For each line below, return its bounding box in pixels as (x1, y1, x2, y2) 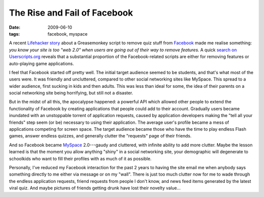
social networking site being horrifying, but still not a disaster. (9, 90, 133, 96)
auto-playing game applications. (9, 60, 74, 66)
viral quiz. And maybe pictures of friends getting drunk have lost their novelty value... (9, 185, 181, 191)
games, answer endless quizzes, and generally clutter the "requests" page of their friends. (9, 133, 192, 139)
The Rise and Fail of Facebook (9, 7, 133, 18)
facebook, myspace (47, 31, 88, 37)
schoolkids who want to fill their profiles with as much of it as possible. (9, 156, 152, 161)
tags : (9, 31, 20, 37)
